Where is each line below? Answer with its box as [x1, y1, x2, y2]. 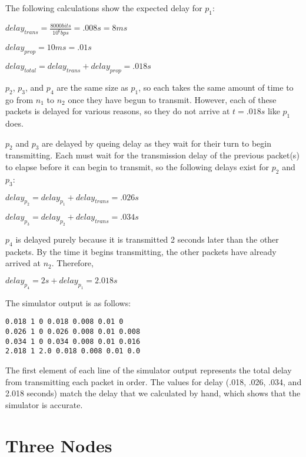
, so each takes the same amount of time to [138, 81, 294, 93]
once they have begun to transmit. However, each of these [68, 93, 277, 105]
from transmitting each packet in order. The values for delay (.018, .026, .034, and [5, 375, 302, 388]
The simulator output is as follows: [5, 296, 131, 309]
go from [5, 93, 34, 105]
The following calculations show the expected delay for [5, 2, 202, 14]
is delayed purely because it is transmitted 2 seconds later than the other [15, 233, 279, 246]
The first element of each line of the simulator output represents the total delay [5, 364, 292, 376]
